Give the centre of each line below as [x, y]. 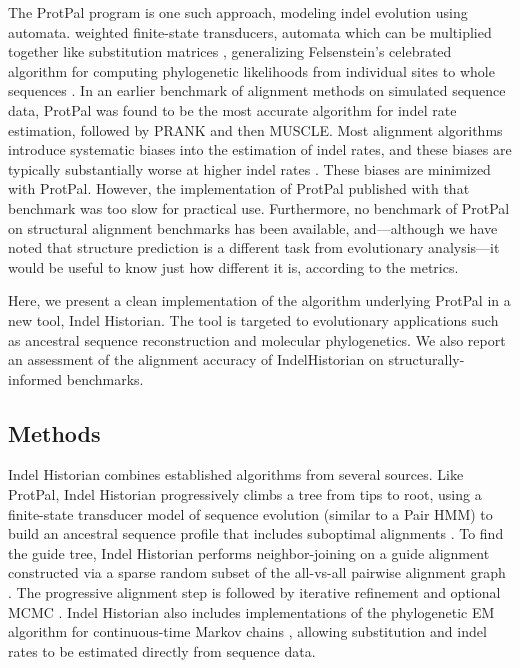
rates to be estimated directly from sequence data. [162, 650]
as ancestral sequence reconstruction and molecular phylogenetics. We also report [257, 339]
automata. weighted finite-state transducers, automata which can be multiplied [250, 31]
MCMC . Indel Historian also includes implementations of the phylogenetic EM [251, 611]
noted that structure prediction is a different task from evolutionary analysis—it [254, 247]
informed [35, 378]
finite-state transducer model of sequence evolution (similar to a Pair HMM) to [250, 513]
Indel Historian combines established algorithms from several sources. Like [236, 474]
